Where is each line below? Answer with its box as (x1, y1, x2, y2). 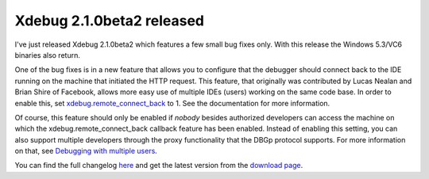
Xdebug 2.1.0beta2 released (14, 12, 205, 29)
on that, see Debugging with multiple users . (14, 147, 158, 156)
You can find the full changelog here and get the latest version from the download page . (14, 161, 303, 170)
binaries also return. (14, 50, 81, 59)
